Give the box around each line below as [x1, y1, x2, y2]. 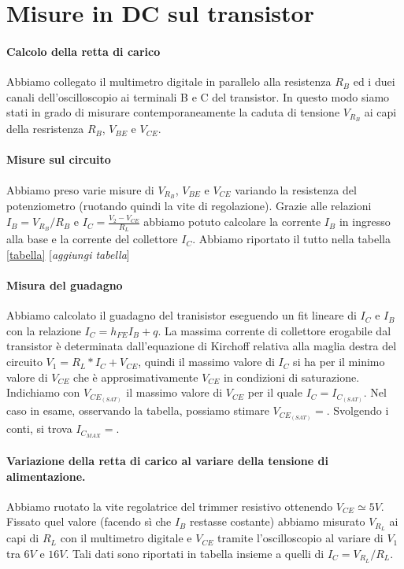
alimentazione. [6, 467, 86, 484]
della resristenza [6, 120, 84, 137]
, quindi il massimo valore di [138, 353, 275, 370]
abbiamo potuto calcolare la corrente [143, 213, 321, 230]
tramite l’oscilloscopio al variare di [217, 530, 384, 546]
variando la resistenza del [235, 181, 357, 198]
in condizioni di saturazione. [223, 368, 360, 385]
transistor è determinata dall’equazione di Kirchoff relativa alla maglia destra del [6, 338, 397, 354]
